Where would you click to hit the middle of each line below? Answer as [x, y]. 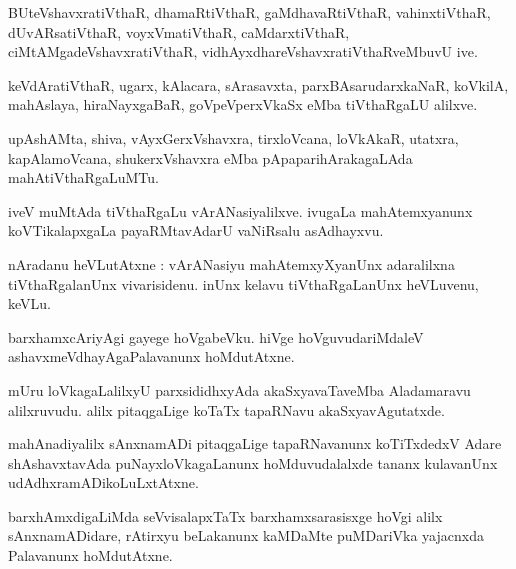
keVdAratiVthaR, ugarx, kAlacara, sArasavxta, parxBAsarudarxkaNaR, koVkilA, [258, 84]
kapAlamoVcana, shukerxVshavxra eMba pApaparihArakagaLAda [210, 157]
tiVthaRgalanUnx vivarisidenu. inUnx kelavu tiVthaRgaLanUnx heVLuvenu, [243, 283]
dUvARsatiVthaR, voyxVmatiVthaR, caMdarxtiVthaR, [179, 31]
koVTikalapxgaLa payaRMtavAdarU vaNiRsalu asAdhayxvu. [196, 230]
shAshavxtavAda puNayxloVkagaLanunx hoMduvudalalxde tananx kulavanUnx [253, 462]
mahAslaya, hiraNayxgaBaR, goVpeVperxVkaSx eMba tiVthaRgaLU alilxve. [243, 104]
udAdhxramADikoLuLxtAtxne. [103, 482]
